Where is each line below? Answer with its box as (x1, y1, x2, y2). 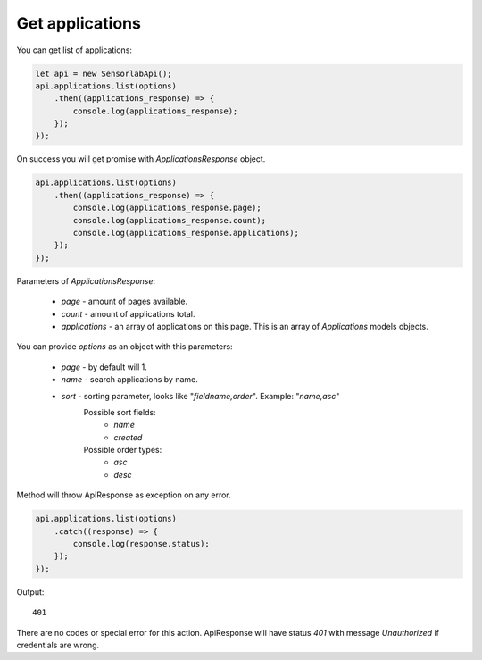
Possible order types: (83, 445, 162, 455)
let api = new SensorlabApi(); (35, 68, 173, 79)
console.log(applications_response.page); (72, 203, 262, 213)
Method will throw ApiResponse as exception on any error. (16, 489, 231, 500)
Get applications (16, 13, 142, 33)
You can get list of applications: (16, 45, 133, 55)
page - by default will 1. (61, 362, 147, 372)
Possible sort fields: (83, 406, 156, 417)
